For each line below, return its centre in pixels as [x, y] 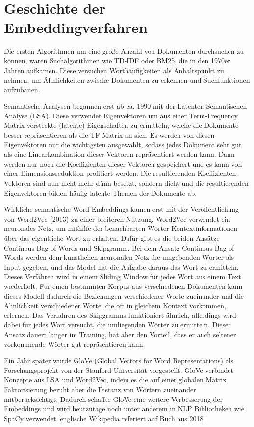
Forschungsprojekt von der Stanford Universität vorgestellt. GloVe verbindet [119, 370]
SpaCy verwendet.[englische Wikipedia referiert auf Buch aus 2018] [105, 418]
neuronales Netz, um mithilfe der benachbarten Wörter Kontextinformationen [121, 228]
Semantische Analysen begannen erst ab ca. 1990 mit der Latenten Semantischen [126, 106]
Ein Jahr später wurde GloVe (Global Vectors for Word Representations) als [119, 360]
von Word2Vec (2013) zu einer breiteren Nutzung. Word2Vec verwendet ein [117, 218]
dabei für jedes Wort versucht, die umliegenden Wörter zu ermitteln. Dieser [117, 325]
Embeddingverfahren [76, 27]
